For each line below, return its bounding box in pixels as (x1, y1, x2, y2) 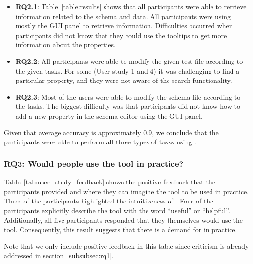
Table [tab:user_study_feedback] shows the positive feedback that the (4, 176, 215, 186)
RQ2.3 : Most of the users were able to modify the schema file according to (15, 91, 241, 102)
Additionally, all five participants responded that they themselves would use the (4, 215, 243, 225)
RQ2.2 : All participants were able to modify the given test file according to (15, 56, 243, 66)
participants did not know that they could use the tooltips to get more (15, 30, 227, 40)
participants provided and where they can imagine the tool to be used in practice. (4, 186, 249, 196)
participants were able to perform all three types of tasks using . (4, 137, 196, 147)
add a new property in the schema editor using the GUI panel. (15, 110, 203, 121)
